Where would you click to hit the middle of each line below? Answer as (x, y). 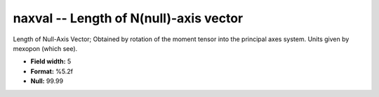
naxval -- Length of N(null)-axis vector (128, 18)
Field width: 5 (51, 61)
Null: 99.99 (47, 81)
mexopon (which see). (45, 48)
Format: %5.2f (52, 71)
